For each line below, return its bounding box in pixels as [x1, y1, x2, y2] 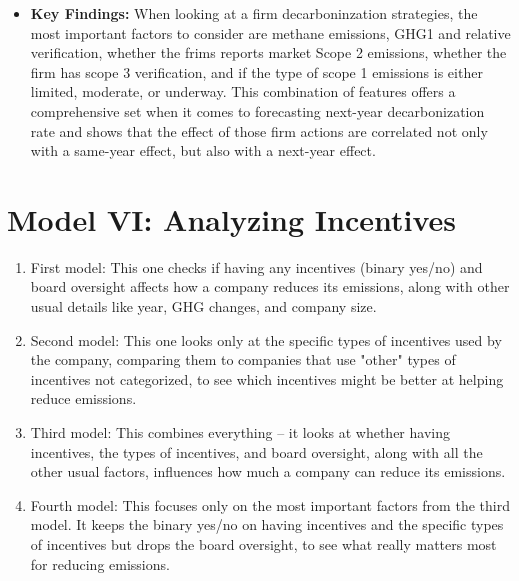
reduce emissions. [30, 388, 137, 409]
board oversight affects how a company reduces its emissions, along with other [30, 276, 510, 297]
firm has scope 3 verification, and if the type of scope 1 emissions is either [30, 61, 483, 82]
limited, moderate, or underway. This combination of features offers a [30, 81, 456, 102]
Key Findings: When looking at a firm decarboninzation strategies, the [30, 3, 478, 23]
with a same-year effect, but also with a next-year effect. [30, 140, 376, 161]
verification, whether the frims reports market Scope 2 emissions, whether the [30, 42, 507, 63]
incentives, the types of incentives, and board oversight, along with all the [30, 441, 483, 462]
